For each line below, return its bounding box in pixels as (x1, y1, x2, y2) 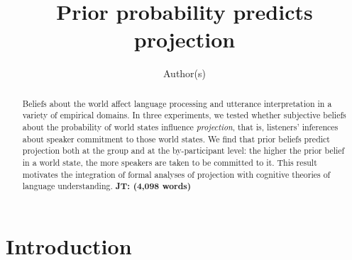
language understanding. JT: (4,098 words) (22, 180, 191, 193)
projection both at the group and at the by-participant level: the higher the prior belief (22, 145, 345, 157)
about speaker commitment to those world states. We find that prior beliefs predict (22, 132, 330, 145)
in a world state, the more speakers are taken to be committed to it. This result (22, 156, 317, 168)
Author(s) (163, 66, 207, 81)
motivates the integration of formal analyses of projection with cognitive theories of (22, 168, 331, 180)
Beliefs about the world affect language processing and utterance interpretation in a (22, 97, 332, 109)
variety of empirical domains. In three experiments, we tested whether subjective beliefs (22, 109, 346, 121)
